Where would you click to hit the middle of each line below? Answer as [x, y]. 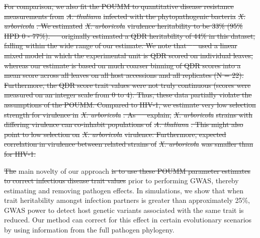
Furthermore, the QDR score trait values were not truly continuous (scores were [127, 85]
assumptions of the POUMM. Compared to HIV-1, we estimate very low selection [130, 104]
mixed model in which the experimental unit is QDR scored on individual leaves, [128, 55]
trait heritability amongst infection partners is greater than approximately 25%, [127, 200]
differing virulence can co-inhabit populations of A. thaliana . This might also [124, 124]
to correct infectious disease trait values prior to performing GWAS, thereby [121, 181]
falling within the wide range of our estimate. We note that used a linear [121, 45]
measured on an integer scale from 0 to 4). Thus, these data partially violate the [128, 95]
